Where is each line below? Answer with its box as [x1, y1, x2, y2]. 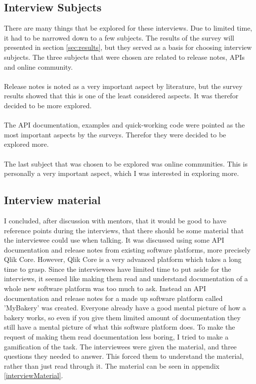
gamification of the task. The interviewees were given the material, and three [4, 341, 237, 351]
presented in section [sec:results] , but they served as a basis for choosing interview [4, 42, 252, 52]
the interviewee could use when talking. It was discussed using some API [4, 235, 224, 245]
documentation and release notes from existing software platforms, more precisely [4, 244, 251, 255]
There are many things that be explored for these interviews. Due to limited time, [4, 23, 253, 33]
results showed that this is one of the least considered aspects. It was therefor [4, 90, 239, 101]
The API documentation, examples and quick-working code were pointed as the [4, 120, 245, 130]
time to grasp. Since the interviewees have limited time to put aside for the [4, 263, 231, 274]
